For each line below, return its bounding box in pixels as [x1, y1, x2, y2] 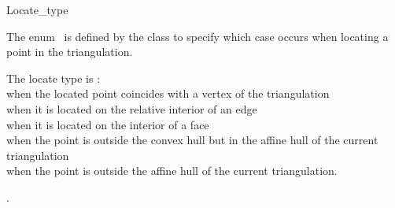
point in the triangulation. [6, 43, 133, 60]
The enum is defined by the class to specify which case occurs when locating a [6, 28, 389, 44]
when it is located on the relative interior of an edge [6, 100, 257, 117]
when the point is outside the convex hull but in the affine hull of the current [6, 132, 378, 148]
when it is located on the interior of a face [6, 116, 209, 132]
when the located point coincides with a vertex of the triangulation [6, 85, 330, 102]
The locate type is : [6, 69, 101, 86]
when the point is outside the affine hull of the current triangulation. [6, 162, 338, 179]
